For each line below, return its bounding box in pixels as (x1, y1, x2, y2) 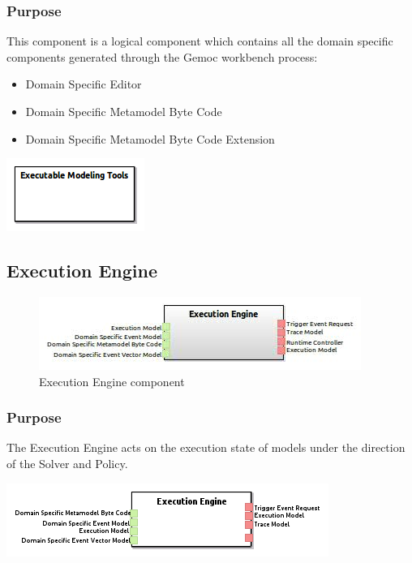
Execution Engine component (39, 372, 185, 389)
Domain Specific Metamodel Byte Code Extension (25, 130, 275, 147)
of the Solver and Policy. (6, 454, 128, 471)
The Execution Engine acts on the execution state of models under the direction (6, 439, 406, 456)
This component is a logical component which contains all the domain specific (6, 32, 393, 49)
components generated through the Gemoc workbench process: (6, 48, 318, 65)
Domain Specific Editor (25, 75, 142, 92)
